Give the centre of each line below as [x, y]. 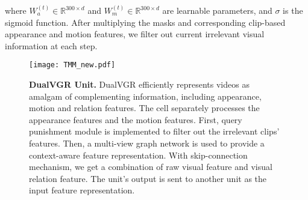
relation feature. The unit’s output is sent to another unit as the [148, 178]
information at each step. [51, 45]
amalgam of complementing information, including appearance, [145, 96]
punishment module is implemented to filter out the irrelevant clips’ [154, 131]
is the [293, 10]
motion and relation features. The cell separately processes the [144, 108]
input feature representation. [82, 190]
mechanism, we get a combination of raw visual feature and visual [151, 167]
